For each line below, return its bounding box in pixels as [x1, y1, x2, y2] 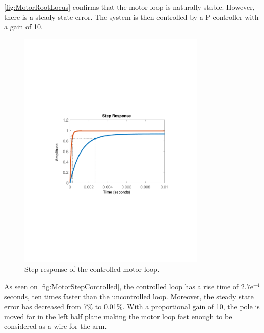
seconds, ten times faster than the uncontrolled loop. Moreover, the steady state [4, 291, 254, 301]
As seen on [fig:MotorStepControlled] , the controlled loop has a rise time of [4, 281, 239, 292]
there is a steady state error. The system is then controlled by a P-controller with [4, 11, 259, 22]
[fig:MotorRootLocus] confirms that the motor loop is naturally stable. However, [4, 2, 255, 12]
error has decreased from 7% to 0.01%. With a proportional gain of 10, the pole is [4, 301, 260, 312]
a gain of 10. [4, 21, 43, 32]
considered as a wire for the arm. [4, 321, 107, 331]
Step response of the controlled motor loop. [24, 264, 160, 275]
